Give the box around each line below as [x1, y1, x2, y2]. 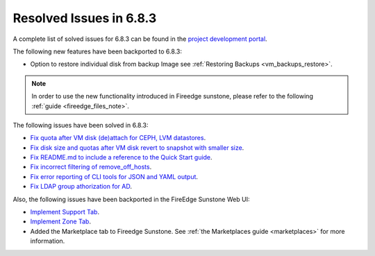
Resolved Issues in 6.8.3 [12, 10, 157, 26]
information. [30, 237, 65, 246]
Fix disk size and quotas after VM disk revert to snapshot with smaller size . [30, 143, 244, 152]
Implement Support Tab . [30, 208, 100, 216]
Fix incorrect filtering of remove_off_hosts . [30, 163, 152, 171]
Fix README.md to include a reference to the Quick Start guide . [30, 153, 212, 162]
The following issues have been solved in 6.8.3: [12, 121, 149, 129]
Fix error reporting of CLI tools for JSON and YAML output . [30, 172, 198, 180]
